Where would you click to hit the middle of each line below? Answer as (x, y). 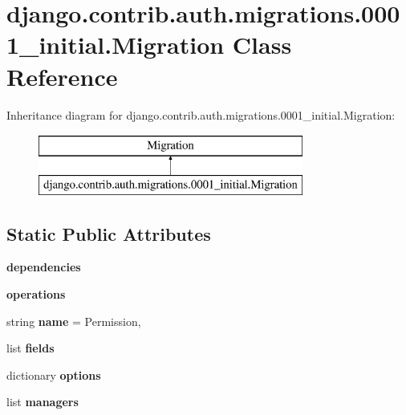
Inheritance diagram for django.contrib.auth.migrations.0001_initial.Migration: (201, 114)
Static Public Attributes (109, 233)
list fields (30, 348)
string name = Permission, (74, 321)
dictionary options (54, 374)
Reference (62, 76)
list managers (43, 402)
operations (36, 294)
